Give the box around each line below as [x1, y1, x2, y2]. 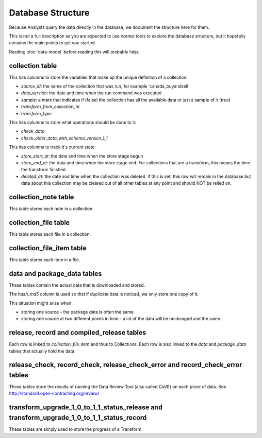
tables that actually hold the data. [9, 348, 76, 354]
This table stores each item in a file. [9, 257, 80, 263]
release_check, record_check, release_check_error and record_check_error [9, 361, 243, 369]
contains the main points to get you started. [9, 40, 97, 46]
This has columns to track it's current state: [9, 144, 96, 150]
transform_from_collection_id [21, 104, 80, 109]
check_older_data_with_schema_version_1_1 [21, 135, 108, 141]
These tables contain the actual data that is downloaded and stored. [9, 282, 145, 288]
